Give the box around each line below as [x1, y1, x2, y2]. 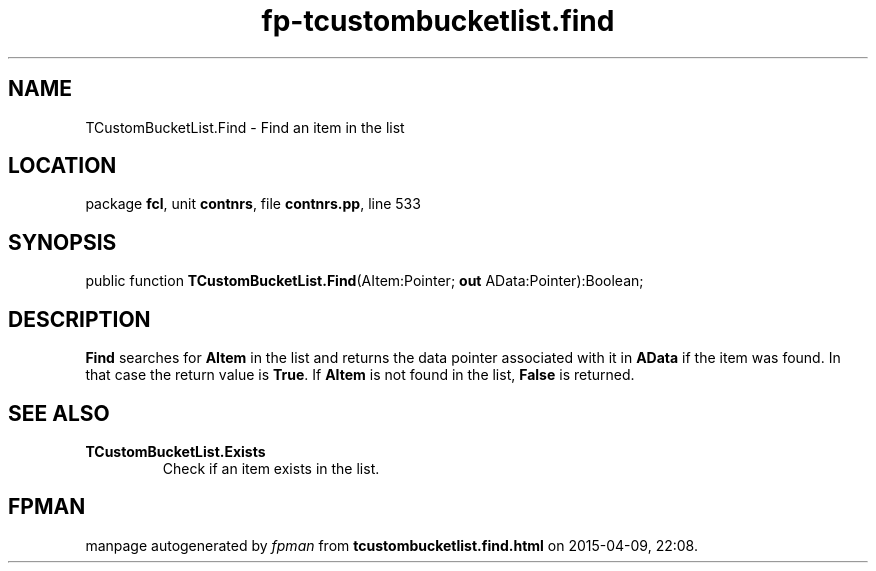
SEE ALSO [8, 400, 110, 426]
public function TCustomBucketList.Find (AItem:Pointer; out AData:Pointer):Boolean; [85, 272, 644, 290]
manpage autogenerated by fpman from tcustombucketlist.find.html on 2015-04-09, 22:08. [85, 536, 698, 554]
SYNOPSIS [8, 229, 117, 255]
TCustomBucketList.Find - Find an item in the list [85, 118, 405, 136]
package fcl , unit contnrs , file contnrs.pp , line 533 [85, 195, 421, 213]
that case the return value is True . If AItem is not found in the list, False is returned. [85, 366, 635, 384]
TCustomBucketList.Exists [85, 442, 266, 460]
